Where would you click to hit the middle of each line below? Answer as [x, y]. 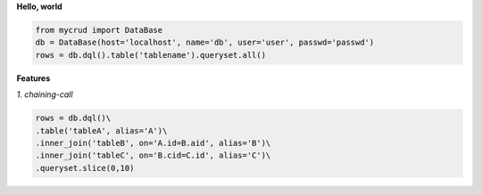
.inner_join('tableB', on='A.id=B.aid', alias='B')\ [153, 143]
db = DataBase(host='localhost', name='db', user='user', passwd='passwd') [205, 43]
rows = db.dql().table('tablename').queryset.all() [151, 55]
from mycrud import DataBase [99, 30]
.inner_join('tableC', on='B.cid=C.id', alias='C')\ [153, 155]
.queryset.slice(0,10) [85, 168]
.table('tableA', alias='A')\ [101, 130]
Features [33, 78]
